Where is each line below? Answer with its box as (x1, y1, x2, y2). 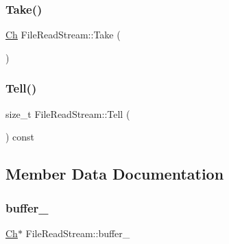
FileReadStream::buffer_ (25, 225, 130, 240)
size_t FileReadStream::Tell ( (5, 106, 130, 121)
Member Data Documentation (5, 163, 224, 184)
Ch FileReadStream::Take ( (5, 27, 121, 42)
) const (5, 130, 35, 144)
